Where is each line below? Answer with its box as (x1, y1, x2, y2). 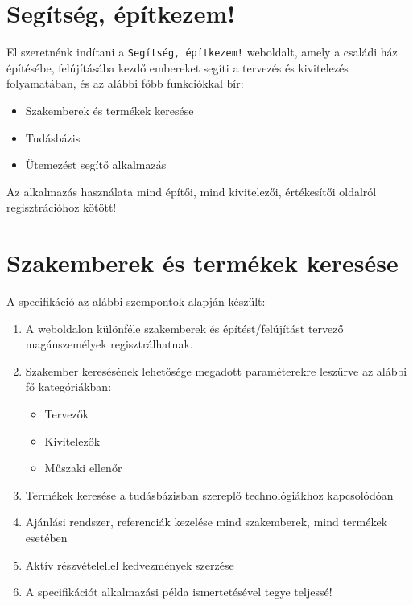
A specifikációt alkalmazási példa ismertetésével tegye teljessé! (25, 583, 332, 600)
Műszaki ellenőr (44, 459, 122, 476)
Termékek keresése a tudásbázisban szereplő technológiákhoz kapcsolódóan (25, 486, 394, 503)
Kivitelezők (44, 432, 101, 449)
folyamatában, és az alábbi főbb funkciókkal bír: (6, 75, 244, 92)
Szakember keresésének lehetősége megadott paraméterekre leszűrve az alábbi (25, 362, 407, 379)
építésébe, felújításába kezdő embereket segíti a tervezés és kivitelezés (6, 59, 349, 76)
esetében (25, 529, 68, 545)
